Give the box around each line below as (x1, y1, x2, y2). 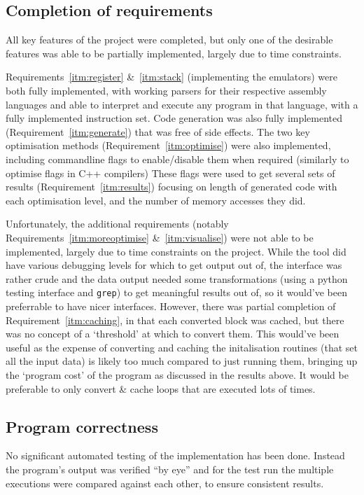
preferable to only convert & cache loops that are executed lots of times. (6, 381, 316, 396)
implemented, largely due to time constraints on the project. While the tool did (6, 244, 346, 258)
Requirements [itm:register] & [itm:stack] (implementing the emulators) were (6, 69, 337, 84)
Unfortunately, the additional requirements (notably (6, 216, 229, 231)
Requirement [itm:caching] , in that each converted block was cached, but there (6, 312, 344, 327)
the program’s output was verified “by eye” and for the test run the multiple (6, 461, 334, 476)
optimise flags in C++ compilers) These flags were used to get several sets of (6, 165, 335, 180)
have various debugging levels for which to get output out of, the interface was (6, 258, 342, 272)
